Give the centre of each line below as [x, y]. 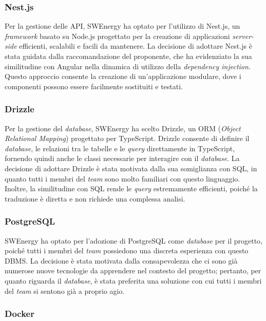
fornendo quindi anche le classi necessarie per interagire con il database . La [122, 158]
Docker [20, 314]
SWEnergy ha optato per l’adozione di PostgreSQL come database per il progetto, [134, 240]
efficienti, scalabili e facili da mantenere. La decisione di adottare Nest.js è [136, 46]
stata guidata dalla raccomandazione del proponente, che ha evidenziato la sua [128, 56]
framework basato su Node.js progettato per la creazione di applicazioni [117, 36]
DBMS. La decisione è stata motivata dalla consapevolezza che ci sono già [121, 260]
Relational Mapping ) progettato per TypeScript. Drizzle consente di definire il [127, 138]
